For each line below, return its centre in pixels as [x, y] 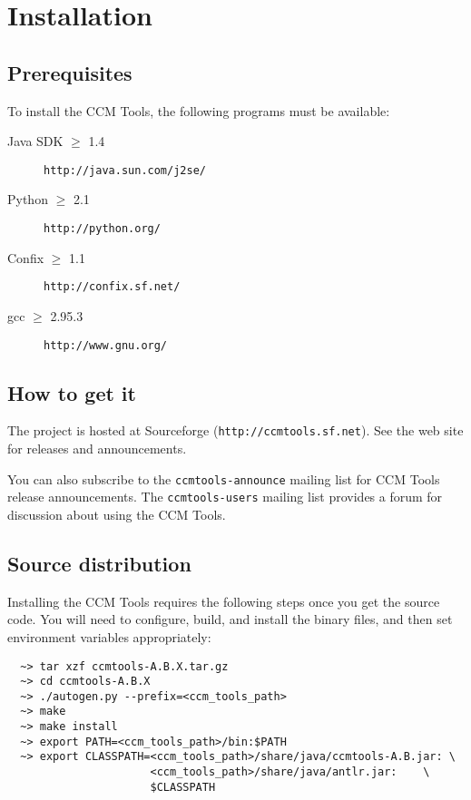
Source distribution [99, 563]
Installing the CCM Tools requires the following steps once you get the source [224, 601]
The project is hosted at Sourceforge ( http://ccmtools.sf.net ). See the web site [235, 430]
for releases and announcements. [97, 449]
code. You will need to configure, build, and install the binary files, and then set [230, 619]
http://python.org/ [102, 229]
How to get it [72, 392]
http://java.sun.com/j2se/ [125, 170]
